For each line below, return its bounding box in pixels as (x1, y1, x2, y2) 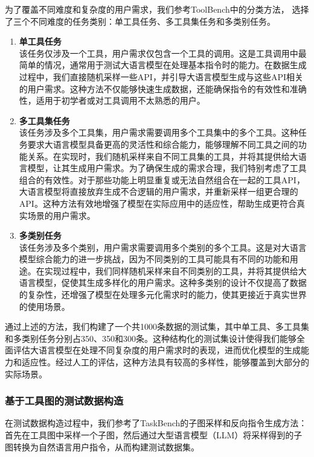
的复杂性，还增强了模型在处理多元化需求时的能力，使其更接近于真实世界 (19, 288, 307, 301)
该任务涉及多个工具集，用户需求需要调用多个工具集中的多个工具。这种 (19, 126, 298, 139)
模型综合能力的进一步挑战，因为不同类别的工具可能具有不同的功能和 (19, 253, 290, 265)
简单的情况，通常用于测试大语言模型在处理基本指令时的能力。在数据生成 (19, 58, 307, 71)
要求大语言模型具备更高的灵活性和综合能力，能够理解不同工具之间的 (27, 137, 298, 150)
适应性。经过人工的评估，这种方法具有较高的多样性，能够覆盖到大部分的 (21, 356, 309, 368)
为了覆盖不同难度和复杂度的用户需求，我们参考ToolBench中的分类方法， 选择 (5, 3, 309, 15)
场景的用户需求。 (27, 209, 95, 221)
